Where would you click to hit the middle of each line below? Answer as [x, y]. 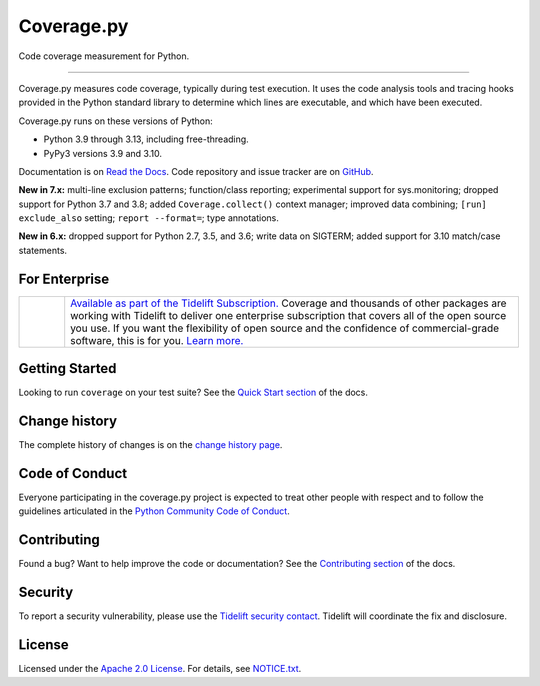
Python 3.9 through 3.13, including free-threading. [146, 139]
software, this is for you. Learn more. [157, 340]
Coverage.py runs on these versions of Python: [116, 121]
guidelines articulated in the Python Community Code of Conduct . [154, 511]
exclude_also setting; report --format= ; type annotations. [149, 218]
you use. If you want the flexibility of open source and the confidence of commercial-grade [285, 328]
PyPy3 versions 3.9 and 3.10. [102, 153]
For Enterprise [64, 278]
